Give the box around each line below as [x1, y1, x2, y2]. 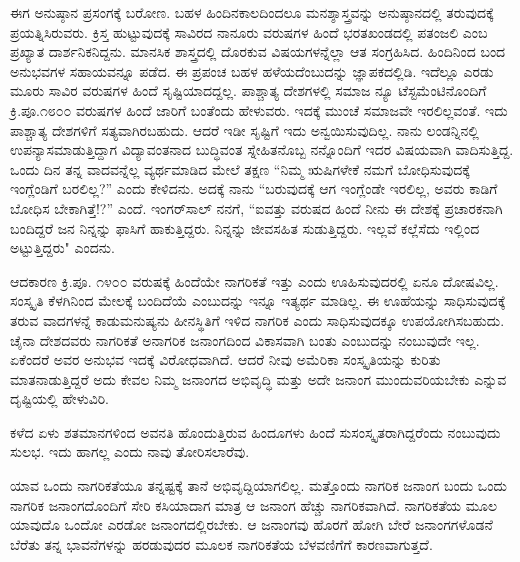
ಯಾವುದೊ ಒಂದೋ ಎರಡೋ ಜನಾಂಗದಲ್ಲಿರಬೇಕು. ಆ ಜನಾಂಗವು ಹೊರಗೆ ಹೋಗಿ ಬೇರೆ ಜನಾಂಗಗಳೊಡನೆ [10, 514, 493, 535]
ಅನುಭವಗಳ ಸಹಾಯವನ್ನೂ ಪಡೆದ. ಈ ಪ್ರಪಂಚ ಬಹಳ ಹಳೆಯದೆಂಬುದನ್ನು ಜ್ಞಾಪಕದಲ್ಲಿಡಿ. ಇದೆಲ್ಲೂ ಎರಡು [10, 60, 494, 81]
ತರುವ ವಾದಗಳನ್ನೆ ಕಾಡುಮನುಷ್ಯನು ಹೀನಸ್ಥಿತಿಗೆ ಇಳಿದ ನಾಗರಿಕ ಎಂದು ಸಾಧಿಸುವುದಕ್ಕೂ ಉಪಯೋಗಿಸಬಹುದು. [10, 309, 505, 330]
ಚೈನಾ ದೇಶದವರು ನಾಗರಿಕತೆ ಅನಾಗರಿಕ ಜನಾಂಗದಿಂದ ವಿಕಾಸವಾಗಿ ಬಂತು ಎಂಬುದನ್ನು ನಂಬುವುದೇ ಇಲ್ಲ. [10, 329, 480, 350]
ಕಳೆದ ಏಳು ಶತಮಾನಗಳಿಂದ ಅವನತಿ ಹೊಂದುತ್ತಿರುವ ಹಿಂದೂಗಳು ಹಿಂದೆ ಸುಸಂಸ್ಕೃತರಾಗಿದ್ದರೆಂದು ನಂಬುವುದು [10, 421, 501, 442]
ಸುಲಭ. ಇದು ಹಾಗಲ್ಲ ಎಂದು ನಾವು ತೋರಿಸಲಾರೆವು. [10, 441, 250, 462]
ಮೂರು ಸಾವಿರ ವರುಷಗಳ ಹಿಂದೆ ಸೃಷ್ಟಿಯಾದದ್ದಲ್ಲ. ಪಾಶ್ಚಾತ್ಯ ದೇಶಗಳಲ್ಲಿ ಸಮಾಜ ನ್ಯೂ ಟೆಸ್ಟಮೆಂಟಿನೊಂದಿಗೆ [10, 80, 487, 101]
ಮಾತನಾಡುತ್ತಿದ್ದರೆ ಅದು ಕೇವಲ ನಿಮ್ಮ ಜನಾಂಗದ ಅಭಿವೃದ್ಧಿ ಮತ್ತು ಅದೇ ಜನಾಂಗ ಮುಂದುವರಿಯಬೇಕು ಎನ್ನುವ [10, 368, 507, 389]
